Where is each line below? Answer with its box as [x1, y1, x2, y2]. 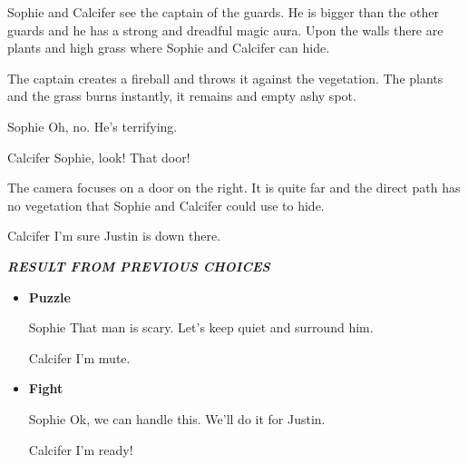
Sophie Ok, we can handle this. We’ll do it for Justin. [28, 409, 326, 428]
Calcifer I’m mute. [28, 348, 131, 367]
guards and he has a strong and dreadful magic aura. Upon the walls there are [7, 20, 444, 39]
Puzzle [28, 287, 71, 306]
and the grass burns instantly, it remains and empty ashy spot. [7, 86, 356, 105]
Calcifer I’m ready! [28, 440, 133, 459]
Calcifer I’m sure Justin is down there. [7, 226, 221, 245]
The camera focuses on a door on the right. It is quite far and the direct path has [7, 178, 461, 197]
